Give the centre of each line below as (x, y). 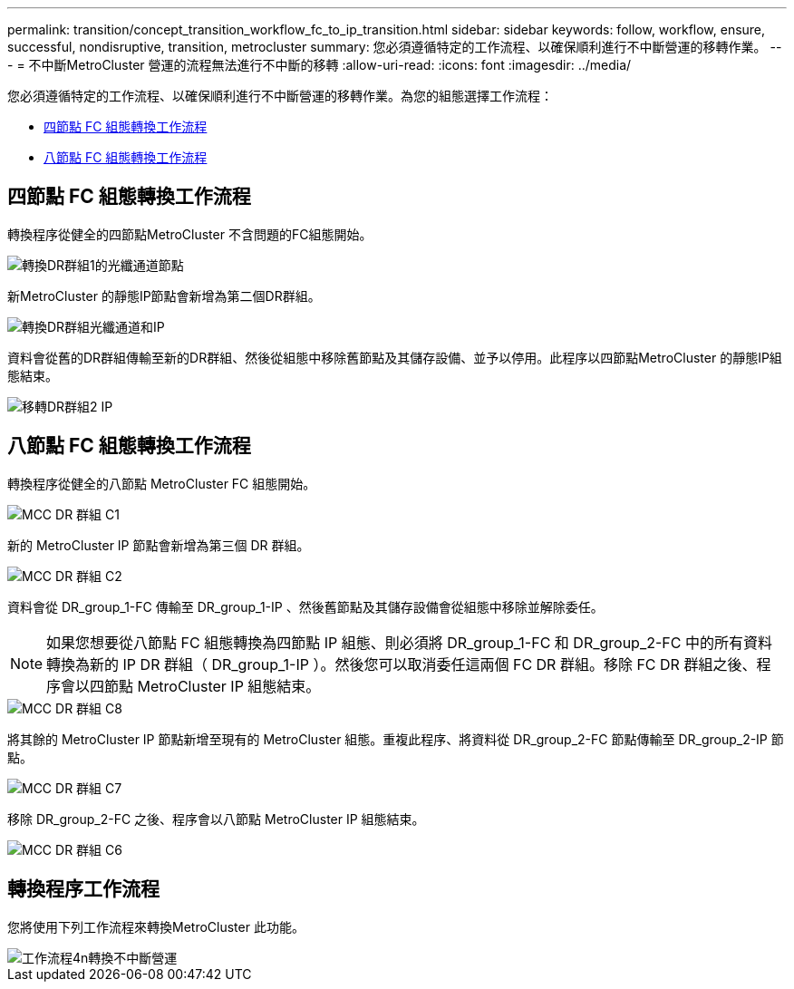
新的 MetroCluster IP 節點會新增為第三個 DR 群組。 (159, 545)
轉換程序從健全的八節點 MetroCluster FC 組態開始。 (162, 483)
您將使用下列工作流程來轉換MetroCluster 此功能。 (156, 926)
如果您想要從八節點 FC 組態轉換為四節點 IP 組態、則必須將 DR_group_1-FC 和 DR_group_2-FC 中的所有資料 (409, 642)
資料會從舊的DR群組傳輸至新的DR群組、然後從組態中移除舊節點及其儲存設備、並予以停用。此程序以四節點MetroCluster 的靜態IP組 (395, 357)
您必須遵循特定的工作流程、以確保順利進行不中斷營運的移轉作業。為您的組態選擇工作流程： (280, 96)
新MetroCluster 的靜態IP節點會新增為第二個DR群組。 (164, 296)
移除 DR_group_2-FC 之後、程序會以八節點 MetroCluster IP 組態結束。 (216, 819)
